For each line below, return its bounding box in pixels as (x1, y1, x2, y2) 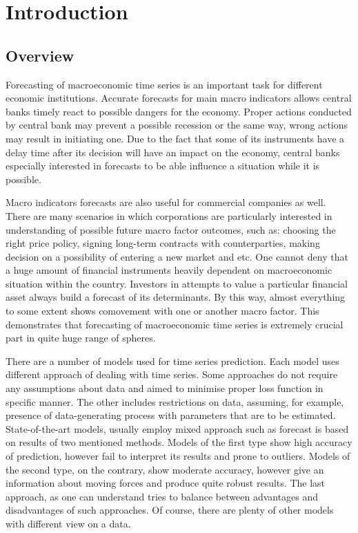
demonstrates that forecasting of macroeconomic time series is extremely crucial (6, 317, 344, 331)
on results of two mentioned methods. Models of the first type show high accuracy (6, 435, 352, 449)
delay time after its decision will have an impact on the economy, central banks (6, 144, 340, 159)
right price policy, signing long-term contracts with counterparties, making (6, 236, 320, 250)
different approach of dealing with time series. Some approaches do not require (6, 367, 338, 382)
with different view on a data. (6, 516, 131, 530)
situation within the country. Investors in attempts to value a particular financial (6, 276, 348, 290)
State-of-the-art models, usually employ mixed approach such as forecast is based (6, 421, 349, 436)
